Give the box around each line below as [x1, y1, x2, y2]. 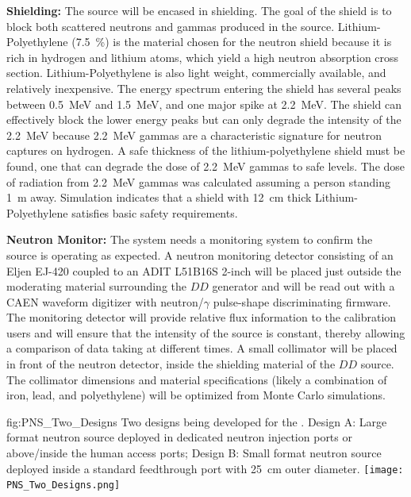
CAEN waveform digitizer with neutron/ [6, 293, 204, 310]
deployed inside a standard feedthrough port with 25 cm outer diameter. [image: [6, 460, 404, 476]
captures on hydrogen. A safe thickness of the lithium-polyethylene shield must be [6, 142, 405, 159]
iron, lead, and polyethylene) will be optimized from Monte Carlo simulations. [6, 387, 386, 403]
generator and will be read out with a [212, 278, 395, 295]
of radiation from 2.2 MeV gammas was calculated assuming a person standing [6, 173, 390, 190]
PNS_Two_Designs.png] [6, 480, 121, 491]
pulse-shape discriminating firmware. [213, 293, 391, 310]
